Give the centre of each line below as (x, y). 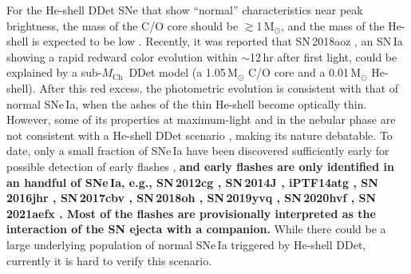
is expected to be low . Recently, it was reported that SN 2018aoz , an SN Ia (217, 41)
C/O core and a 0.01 (298, 72)
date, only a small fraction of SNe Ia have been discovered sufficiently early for (198, 151)
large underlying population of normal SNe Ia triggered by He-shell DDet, (186, 244)
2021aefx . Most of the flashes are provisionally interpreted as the (191, 213)
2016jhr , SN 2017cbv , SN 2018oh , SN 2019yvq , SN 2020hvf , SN (192, 198)
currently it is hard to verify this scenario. (109, 260)
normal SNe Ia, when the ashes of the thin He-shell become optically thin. (187, 103)
